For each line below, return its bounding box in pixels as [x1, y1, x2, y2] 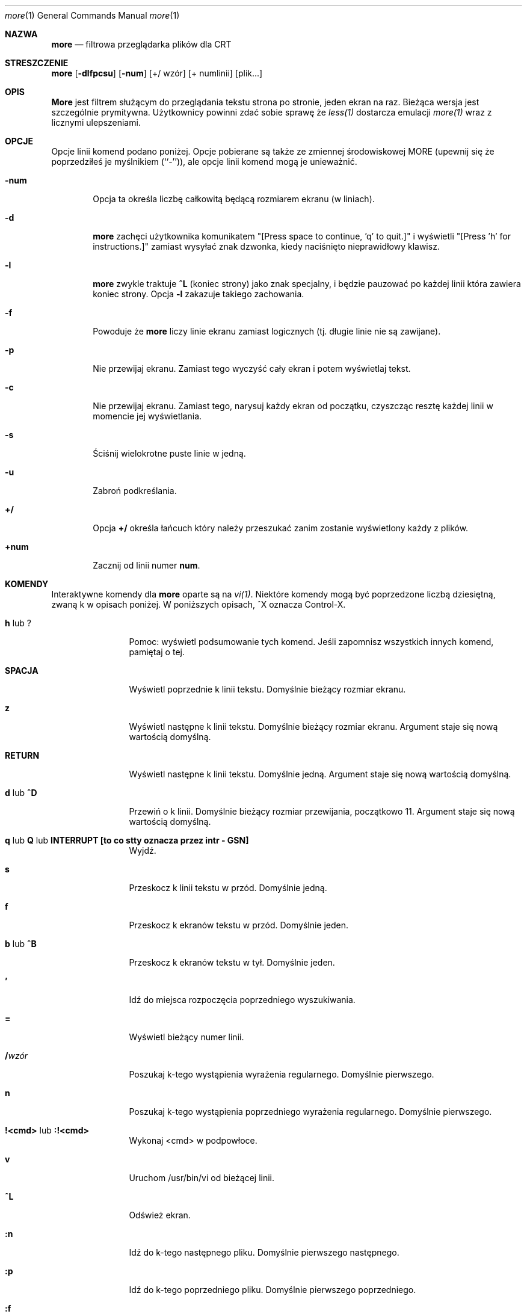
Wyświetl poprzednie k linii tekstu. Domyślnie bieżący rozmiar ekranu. [129, 684, 406, 694]
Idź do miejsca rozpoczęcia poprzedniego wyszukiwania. [129, 995, 356, 1005]
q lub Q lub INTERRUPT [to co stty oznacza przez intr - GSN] [5, 835, 249, 845]
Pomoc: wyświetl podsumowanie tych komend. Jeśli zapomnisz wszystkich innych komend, [129, 637, 494, 647]
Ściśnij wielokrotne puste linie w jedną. [93, 448, 246, 458]
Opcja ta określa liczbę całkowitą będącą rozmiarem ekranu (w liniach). [93, 194, 375, 204]
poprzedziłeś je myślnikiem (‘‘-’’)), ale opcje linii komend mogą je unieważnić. [51, 156, 357, 167]
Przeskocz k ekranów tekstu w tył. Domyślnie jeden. [129, 957, 335, 967]
